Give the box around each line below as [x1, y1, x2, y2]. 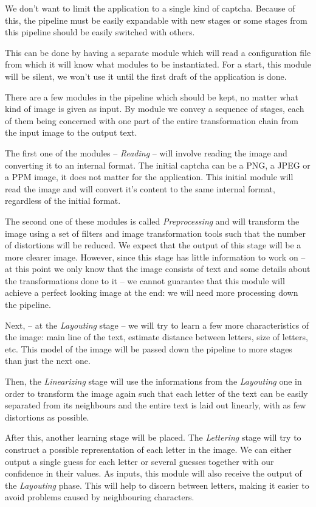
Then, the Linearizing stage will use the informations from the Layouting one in [5, 375, 302, 388]
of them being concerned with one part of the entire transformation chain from [5, 114, 298, 127]
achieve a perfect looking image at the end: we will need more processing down [5, 286, 298, 299]
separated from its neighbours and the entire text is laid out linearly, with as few [5, 399, 306, 411]
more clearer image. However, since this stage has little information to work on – [5, 250, 306, 263]
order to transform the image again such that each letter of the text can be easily [5, 386, 308, 399]
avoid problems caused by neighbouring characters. [5, 491, 194, 503]
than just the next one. [5, 354, 91, 367]
